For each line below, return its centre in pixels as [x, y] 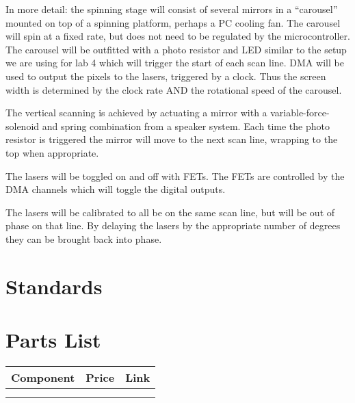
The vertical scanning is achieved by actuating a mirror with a [136, 113]
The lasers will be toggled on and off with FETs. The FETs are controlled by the [175, 175]
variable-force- [300, 113]
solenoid [23, 126]
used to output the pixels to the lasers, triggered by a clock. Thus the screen [166, 76]
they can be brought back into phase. [84, 238]
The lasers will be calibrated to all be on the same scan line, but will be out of [170, 212]
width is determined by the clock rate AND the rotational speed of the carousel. [174, 89]
